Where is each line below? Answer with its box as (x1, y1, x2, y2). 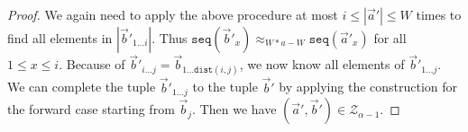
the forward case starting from (7, 100, 175, 119)
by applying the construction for (279, 77, 458, 96)
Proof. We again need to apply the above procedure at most (7, 5, 338, 23)
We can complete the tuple (7, 77, 156, 96)
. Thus (151, 29, 188, 47)
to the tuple (192, 77, 258, 96)
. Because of (59, 55, 125, 74)
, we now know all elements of (239, 55, 405, 74)
